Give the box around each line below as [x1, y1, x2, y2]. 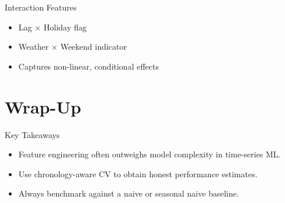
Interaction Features [5, 1, 77, 13]
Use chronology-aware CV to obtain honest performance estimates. [18, 167, 258, 180]
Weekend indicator [60, 40, 127, 53]
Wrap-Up [5, 94, 81, 118]
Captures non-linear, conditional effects [18, 60, 159, 72]
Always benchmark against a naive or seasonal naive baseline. [18, 187, 239, 199]
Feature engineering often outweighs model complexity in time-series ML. [18, 148, 281, 160]
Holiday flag [43, 20, 87, 33]
